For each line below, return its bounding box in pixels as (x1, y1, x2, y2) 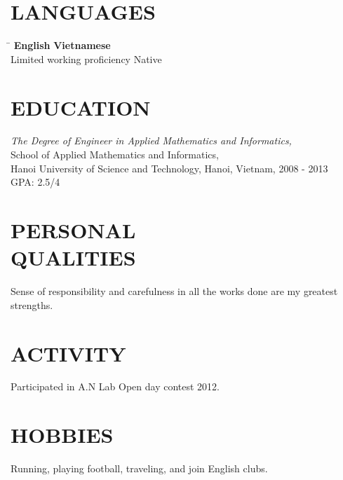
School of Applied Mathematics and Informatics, (11, 147, 219, 162)
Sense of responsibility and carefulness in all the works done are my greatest (11, 284, 338, 299)
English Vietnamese (13, 38, 111, 53)
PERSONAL (11, 216, 136, 244)
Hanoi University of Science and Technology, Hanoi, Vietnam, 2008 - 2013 (11, 160, 328, 175)
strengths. (11, 297, 53, 312)
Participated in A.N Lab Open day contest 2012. (11, 379, 220, 394)
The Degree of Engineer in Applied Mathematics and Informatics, (11, 133, 292, 148)
